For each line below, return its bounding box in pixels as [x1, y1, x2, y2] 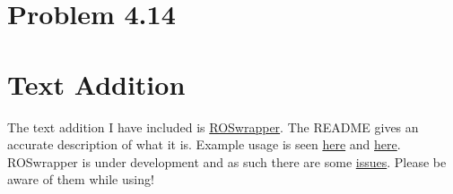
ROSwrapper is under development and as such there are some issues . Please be [7, 152, 447, 171]
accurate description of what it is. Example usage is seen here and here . [7, 135, 401, 154]
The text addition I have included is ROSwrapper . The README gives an [7, 117, 419, 136]
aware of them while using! [7, 170, 154, 189]
